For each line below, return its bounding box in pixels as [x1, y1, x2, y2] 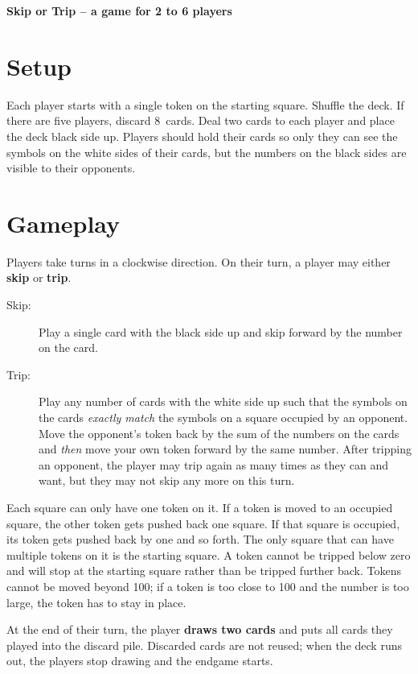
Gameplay [6, 206, 121, 239]
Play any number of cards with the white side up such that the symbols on [39, 393, 408, 410]
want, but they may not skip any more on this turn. [39, 472, 295, 489]
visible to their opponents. [6, 159, 136, 176]
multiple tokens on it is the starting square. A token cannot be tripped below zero [6, 546, 411, 563]
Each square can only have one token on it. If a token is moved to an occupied [6, 498, 393, 515]
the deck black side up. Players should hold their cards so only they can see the [6, 127, 398, 144]
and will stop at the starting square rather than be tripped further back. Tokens [6, 562, 402, 579]
